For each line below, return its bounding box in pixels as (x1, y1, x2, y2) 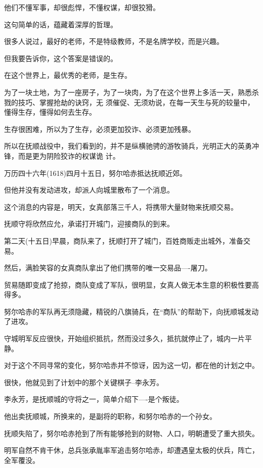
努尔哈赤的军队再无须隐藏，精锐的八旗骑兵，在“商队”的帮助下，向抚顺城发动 (4, 306, 259, 316)
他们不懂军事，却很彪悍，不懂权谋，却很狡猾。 (4, 2, 160, 12)
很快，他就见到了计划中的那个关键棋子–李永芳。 (4, 377, 163, 387)
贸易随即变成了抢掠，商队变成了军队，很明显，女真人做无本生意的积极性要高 (4, 279, 259, 290)
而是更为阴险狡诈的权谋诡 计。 (18, 150, 120, 161)
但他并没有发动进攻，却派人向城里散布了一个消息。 (4, 184, 174, 195)
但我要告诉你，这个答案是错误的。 (4, 53, 117, 63)
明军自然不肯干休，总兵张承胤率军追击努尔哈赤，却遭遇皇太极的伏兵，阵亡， (4, 445, 259, 455)
